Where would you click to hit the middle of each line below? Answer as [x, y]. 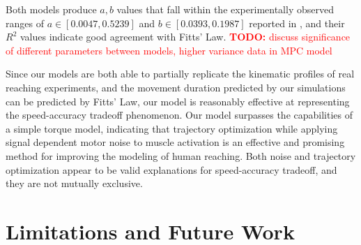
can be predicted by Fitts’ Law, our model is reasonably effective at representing [178, 101]
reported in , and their [297, 23]
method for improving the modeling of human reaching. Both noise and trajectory [181, 155]
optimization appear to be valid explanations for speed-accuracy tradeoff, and [171, 169]
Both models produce [51, 9]
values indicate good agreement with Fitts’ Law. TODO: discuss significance [185, 37]
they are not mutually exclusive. [74, 183]
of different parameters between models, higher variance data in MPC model [169, 50]
